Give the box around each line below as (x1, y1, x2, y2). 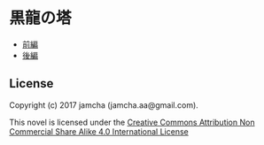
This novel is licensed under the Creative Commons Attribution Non (9, 117, 255, 127)
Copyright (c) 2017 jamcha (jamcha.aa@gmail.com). (9, 99, 199, 111)
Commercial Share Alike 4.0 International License (9, 126, 189, 137)
